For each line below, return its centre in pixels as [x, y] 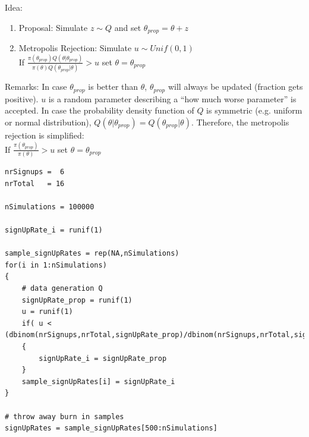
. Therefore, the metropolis [240, 122]
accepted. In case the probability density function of [100, 110]
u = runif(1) [47, 312]
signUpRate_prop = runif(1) [77, 300]
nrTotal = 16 [35, 183]
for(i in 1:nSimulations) [56, 265]
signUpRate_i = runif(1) [54, 230]
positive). [22, 98]
